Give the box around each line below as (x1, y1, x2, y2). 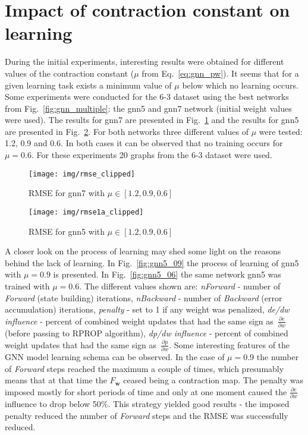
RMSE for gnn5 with (29, 225, 105, 237)
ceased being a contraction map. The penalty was (123, 374, 303, 386)
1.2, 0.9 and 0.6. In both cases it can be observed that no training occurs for (5, 137, 283, 149)
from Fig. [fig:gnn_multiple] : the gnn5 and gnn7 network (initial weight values (5, 102, 292, 114)
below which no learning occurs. (182, 78, 298, 91)
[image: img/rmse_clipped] (29, 169, 135, 178)
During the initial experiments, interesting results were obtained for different (5, 55, 284, 68)
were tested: (259, 125, 303, 137)
